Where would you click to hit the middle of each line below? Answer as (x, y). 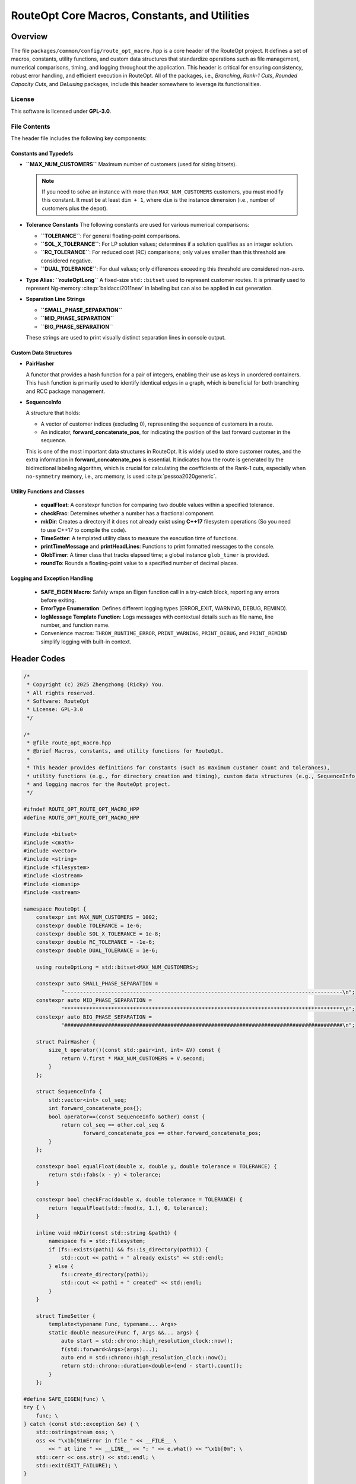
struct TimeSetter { (66, 1316)
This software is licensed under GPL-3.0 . (61, 111)
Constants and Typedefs (42, 153)
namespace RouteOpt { (55, 909)
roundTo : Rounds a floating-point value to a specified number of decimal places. (139, 563)
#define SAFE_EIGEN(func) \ (64, 1399)
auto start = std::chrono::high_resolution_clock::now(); (147, 1341)
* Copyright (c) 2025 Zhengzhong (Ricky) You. (96, 685)
